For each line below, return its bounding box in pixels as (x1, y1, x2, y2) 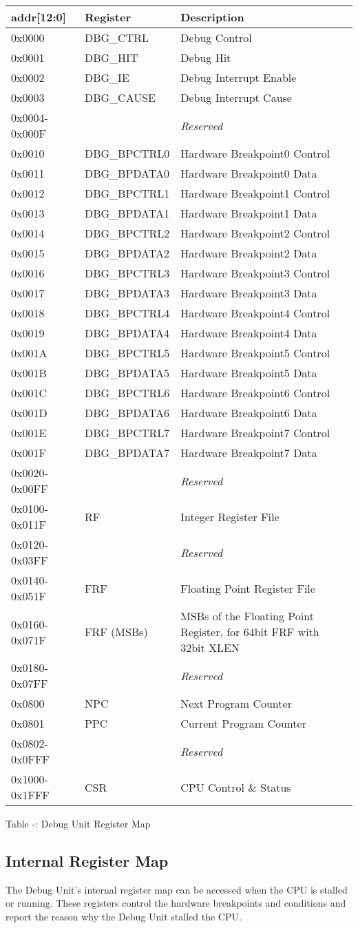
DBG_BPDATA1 (85, 205, 170, 221)
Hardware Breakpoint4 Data (180, 325, 317, 341)
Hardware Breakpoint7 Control (180, 425, 330, 441)
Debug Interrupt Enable (180, 70, 297, 85)
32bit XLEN (180, 640, 240, 655)
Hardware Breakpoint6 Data (180, 405, 317, 421)
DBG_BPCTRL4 (85, 305, 170, 321)
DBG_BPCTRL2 (85, 225, 170, 241)
